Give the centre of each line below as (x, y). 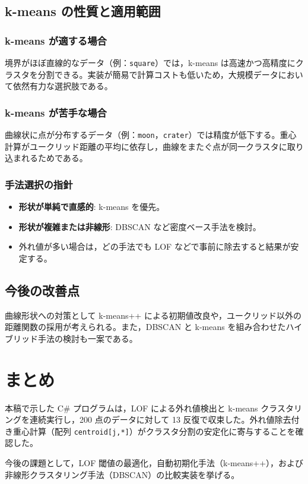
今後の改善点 (42, 290)
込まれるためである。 (46, 158)
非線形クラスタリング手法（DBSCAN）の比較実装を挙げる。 (122, 474)
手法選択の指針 (39, 184)
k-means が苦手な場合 (56, 112)
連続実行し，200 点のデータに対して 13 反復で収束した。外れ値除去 (160, 419)
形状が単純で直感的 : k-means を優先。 (92, 207)
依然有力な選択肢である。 (63, 86)
